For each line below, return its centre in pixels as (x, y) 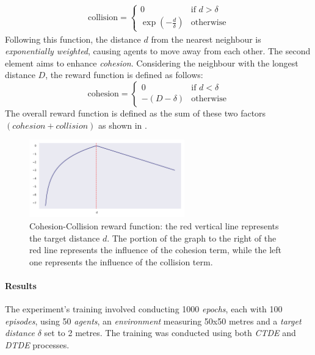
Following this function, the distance (73, 39)
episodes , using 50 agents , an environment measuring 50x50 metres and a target (153, 321)
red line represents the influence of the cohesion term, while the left (155, 250)
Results (21, 285)
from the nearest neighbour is (206, 39)
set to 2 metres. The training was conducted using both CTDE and (170, 333)
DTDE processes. (37, 344)
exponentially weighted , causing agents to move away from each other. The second (158, 51)
